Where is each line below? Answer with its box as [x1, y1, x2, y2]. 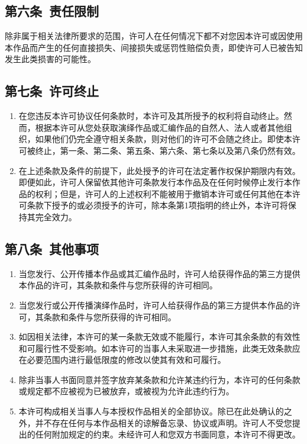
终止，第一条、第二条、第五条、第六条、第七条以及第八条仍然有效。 [35, 144, 300, 156]
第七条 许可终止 [5, 82, 99, 100]
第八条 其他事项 [5, 239, 99, 258]
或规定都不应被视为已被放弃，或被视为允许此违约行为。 [18, 385, 234, 397]
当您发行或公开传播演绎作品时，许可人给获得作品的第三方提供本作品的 [18, 298, 292, 311]
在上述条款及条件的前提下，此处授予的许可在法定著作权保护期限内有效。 [18, 164, 300, 176]
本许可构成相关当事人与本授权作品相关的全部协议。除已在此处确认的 [18, 405, 284, 417]
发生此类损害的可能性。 [5, 53, 96, 65]
